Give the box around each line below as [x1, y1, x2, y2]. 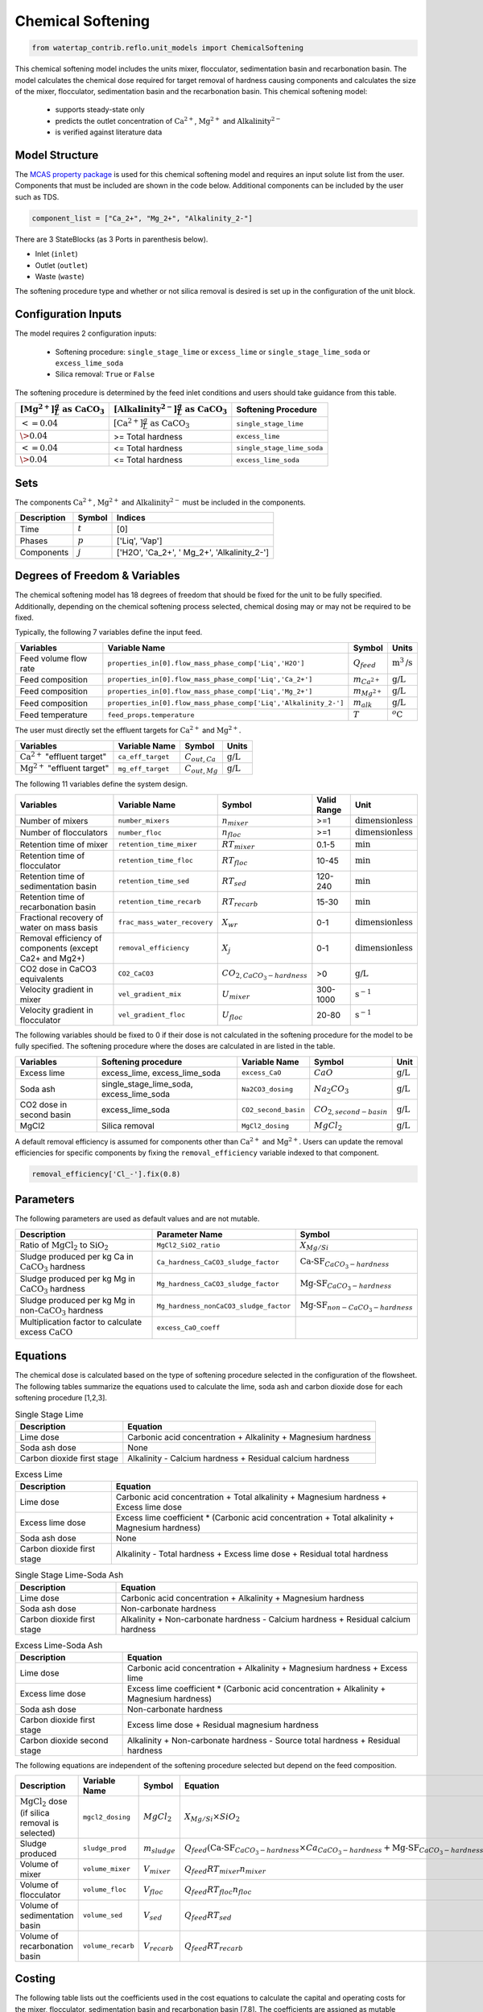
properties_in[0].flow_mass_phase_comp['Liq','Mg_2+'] [107, 686, 313, 695]
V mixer [143, 1863, 171, 1875]
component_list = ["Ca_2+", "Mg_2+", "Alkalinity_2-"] [31, 213, 253, 223]
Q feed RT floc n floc [184, 1884, 253, 1896]
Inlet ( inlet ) [35, 249, 78, 259]
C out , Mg [184, 763, 218, 776]
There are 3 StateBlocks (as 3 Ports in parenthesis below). [14, 234, 208, 244]
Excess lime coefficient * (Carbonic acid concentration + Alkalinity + [127, 1683, 386, 1694]
